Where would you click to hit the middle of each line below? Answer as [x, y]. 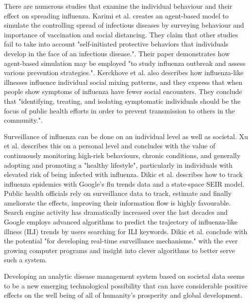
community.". [23, 120]
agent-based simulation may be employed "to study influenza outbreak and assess [125, 63]
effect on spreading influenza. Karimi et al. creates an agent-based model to [116, 15]
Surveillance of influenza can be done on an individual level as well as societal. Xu [126, 136]
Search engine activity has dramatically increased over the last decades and [116, 212]
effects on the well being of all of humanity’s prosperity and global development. [123, 295]
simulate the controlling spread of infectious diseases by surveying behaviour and [124, 25]
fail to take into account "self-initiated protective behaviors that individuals [116, 44]
